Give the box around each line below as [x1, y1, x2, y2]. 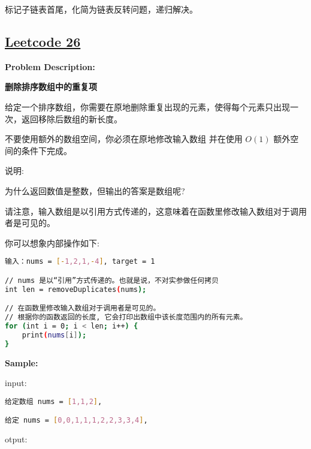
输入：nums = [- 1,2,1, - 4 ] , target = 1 [5, 257, 155, 266]
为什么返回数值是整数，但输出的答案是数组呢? [5, 184, 185, 197]
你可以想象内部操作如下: [5, 236, 99, 249]
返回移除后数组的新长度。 [21, 112, 122, 125]
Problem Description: [5, 60, 95, 73]
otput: [5, 433, 28, 445]
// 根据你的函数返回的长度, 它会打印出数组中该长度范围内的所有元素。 [5, 313, 247, 322]
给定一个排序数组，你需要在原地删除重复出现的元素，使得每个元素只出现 [5, 100, 290, 113]
